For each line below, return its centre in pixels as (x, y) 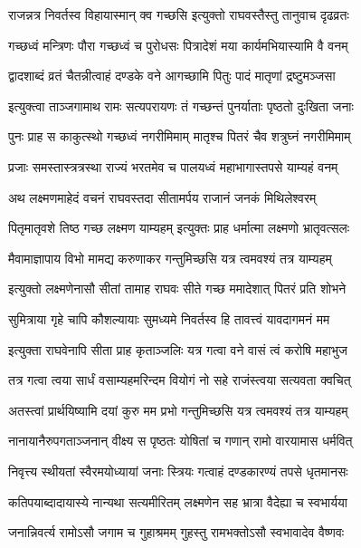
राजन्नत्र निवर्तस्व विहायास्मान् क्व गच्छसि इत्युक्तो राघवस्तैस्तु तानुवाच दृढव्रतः (179, 14)
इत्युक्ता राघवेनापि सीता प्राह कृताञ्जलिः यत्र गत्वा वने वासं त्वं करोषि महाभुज (178, 349)
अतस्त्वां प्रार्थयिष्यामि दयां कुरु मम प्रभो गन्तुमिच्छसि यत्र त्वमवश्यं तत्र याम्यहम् (178, 410)
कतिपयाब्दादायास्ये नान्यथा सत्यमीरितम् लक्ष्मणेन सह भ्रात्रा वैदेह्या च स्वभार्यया (178, 501)
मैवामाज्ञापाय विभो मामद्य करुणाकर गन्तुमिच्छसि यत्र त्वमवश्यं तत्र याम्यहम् (170, 258)
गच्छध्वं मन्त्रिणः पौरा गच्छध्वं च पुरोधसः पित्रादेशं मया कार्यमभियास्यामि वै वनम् (178, 45)
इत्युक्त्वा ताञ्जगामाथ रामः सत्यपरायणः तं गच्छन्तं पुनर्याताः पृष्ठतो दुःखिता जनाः (181, 106)
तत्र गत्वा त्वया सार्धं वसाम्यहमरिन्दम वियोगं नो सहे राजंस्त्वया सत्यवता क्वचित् (180, 380)
